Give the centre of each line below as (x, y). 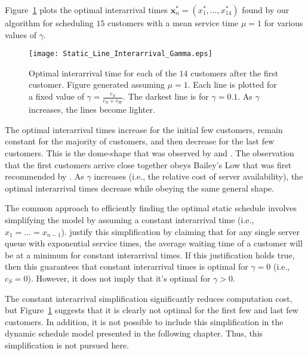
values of (21, 34)
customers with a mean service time (173, 23)
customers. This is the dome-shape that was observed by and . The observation (150, 153)
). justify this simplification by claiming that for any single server (180, 231)
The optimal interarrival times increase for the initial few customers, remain (144, 129)
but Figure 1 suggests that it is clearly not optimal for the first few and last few (152, 310)
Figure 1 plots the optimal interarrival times (87, 10)
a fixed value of (56, 96)
